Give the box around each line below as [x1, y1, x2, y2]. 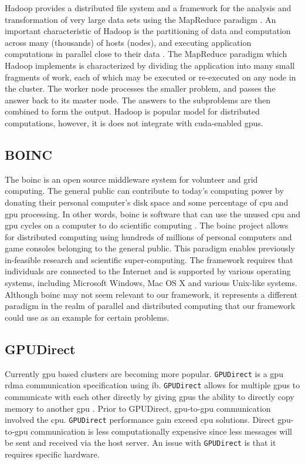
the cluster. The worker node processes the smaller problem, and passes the [5, 82, 276, 95]
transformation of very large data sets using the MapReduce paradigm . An [5, 13, 276, 25]
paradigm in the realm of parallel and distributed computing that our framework [5, 300, 296, 312]
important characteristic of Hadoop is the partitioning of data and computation [5, 25, 291, 37]
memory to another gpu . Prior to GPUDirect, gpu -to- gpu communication [5, 402, 271, 414]
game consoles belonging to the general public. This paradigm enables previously [5, 242, 295, 254]
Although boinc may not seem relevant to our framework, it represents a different [5, 288, 298, 300]
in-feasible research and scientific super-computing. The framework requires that [5, 253, 293, 265]
